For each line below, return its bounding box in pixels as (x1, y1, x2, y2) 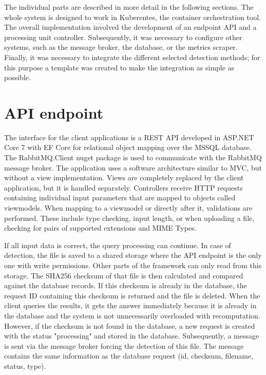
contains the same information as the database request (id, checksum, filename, (4, 350, 254, 361)
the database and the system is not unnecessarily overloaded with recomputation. (4, 310, 260, 321)
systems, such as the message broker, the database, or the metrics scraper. (4, 42, 238, 52)
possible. (4, 72, 31, 83)
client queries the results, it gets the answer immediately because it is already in (4, 300, 257, 311)
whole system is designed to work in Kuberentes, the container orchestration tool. (4, 11, 261, 22)
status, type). (4, 360, 46, 371)
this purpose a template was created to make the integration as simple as (4, 62, 235, 72)
